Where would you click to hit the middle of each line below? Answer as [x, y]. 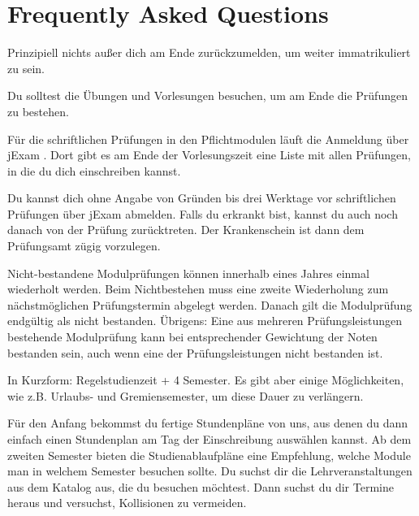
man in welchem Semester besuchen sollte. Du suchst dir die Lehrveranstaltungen [210, 471]
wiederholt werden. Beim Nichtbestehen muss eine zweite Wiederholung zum [198, 289]
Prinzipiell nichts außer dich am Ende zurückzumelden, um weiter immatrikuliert [209, 52]
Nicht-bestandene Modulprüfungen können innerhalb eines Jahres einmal [188, 273]
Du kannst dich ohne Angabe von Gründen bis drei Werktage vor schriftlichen [202, 198]
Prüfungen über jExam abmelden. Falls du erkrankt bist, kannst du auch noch [203, 213]
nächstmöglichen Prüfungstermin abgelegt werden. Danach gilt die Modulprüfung [210, 304]
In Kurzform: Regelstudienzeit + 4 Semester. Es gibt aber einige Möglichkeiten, [206, 380]
